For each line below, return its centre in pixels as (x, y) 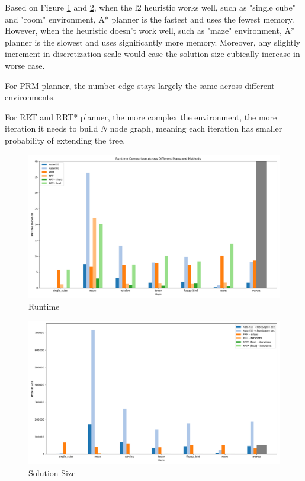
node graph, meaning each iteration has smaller (196, 128)
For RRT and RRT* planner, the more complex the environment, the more (141, 117)
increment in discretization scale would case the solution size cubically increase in (152, 54)
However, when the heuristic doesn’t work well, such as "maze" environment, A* (150, 31)
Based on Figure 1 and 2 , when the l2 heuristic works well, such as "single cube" (150, 7)
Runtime (44, 306)
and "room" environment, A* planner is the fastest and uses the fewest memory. (150, 19)
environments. (30, 97)
